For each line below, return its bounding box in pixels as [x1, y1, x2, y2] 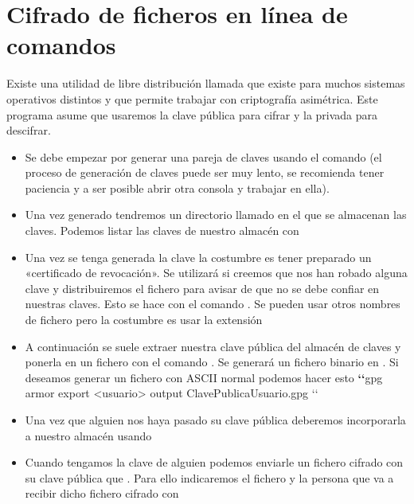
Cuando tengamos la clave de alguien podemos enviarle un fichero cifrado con [25, 454, 404, 471]
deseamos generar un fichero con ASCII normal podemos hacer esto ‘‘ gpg [25, 369, 383, 385]
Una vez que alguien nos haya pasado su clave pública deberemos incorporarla [25, 412, 406, 428]
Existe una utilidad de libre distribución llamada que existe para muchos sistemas [6, 75, 405, 92]
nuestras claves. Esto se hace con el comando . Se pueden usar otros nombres [25, 295, 400, 312]
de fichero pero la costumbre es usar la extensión [25, 311, 263, 328]
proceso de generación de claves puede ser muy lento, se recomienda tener [25, 164, 385, 181]
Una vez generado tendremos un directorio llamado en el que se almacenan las [25, 206, 407, 223]
